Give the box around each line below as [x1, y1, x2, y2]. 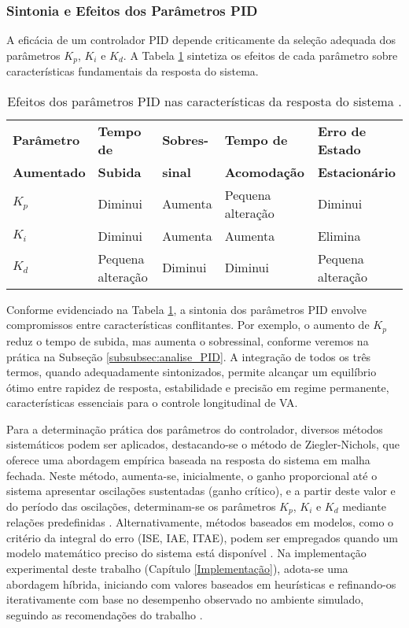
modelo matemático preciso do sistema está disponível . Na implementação [6, 545, 367, 561]
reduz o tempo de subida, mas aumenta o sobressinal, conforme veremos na [6, 332, 369, 349]
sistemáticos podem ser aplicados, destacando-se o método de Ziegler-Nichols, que [6, 436, 400, 453]
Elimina [317, 226, 361, 245]
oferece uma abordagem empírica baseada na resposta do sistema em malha [6, 452, 370, 468]
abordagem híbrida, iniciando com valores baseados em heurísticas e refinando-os [6, 575, 396, 592]
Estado [317, 139, 361, 158]
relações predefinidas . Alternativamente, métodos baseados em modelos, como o [6, 514, 394, 530]
